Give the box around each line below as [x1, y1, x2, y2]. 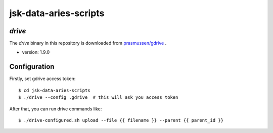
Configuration [9, 62, 55, 71]
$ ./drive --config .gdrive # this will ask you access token [18, 95, 178, 100]
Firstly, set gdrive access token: [9, 76, 76, 82]
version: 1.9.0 [22, 49, 50, 55]
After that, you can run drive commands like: [9, 106, 102, 112]
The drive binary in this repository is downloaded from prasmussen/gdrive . [9, 40, 167, 46]
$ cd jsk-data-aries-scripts [18, 87, 90, 93]
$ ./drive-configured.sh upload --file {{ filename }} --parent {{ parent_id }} [18, 117, 224, 123]
